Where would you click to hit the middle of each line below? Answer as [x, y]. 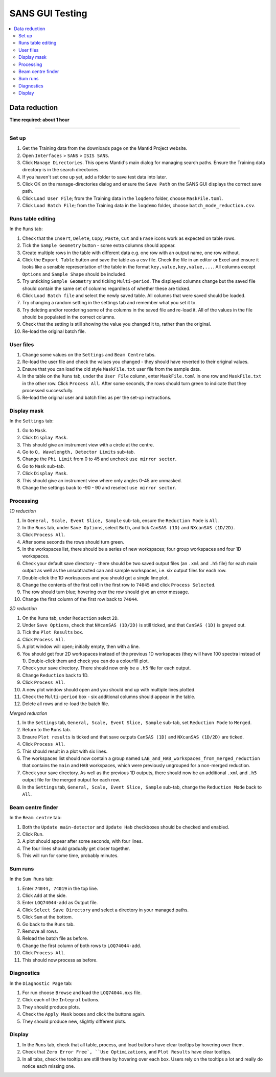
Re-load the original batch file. [54, 331]
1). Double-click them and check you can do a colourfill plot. [86, 661]
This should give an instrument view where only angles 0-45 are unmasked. [102, 480]
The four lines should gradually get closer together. [76, 848]
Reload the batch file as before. [55, 938]
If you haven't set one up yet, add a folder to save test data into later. [95, 177]
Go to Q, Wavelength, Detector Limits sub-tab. [79, 452]
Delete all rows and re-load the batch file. [66, 704]
